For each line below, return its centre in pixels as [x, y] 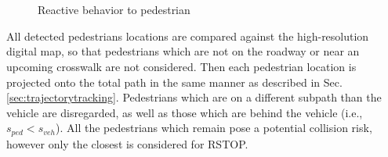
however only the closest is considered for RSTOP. [127, 143]
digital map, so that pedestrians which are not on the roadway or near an [183, 51]
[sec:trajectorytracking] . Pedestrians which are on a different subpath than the [194, 97]
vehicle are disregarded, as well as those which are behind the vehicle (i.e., [185, 112]
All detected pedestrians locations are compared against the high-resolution [188, 36]
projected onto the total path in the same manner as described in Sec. [174, 82]
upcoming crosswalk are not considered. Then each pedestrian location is [181, 66]
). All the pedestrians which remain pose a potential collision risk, [214, 128]
